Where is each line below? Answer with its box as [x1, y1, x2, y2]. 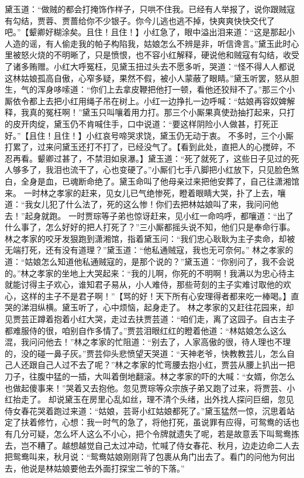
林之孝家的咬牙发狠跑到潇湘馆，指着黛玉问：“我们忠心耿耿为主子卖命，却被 [5, 232, 295, 244]
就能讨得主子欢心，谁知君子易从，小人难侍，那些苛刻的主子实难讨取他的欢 [5, 278, 291, 291]
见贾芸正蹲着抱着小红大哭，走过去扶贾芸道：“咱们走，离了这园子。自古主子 [5, 313, 295, 325]
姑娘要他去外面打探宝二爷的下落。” [53, 462, 185, 474]
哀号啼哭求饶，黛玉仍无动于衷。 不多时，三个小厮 [102, 129, 294, 141]
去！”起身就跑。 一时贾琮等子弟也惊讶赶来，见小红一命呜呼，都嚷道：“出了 [5, 209, 293, 221]
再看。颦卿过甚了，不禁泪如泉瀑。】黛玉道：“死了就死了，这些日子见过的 [12, 152, 291, 164]
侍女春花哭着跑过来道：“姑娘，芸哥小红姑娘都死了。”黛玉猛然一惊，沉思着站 [5, 404, 295, 416]
